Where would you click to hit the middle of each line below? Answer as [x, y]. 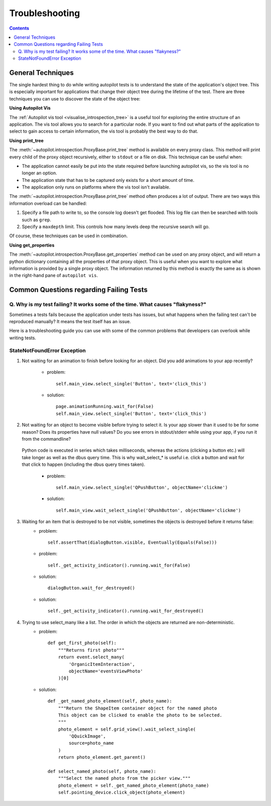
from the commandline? [46, 439]
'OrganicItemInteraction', [102, 664]
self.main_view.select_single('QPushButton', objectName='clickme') [142, 487]
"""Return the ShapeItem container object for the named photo [138, 708]
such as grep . [36, 220]
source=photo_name [91, 743]
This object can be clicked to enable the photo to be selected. [140, 715]
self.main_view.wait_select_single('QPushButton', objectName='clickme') [149, 510]
